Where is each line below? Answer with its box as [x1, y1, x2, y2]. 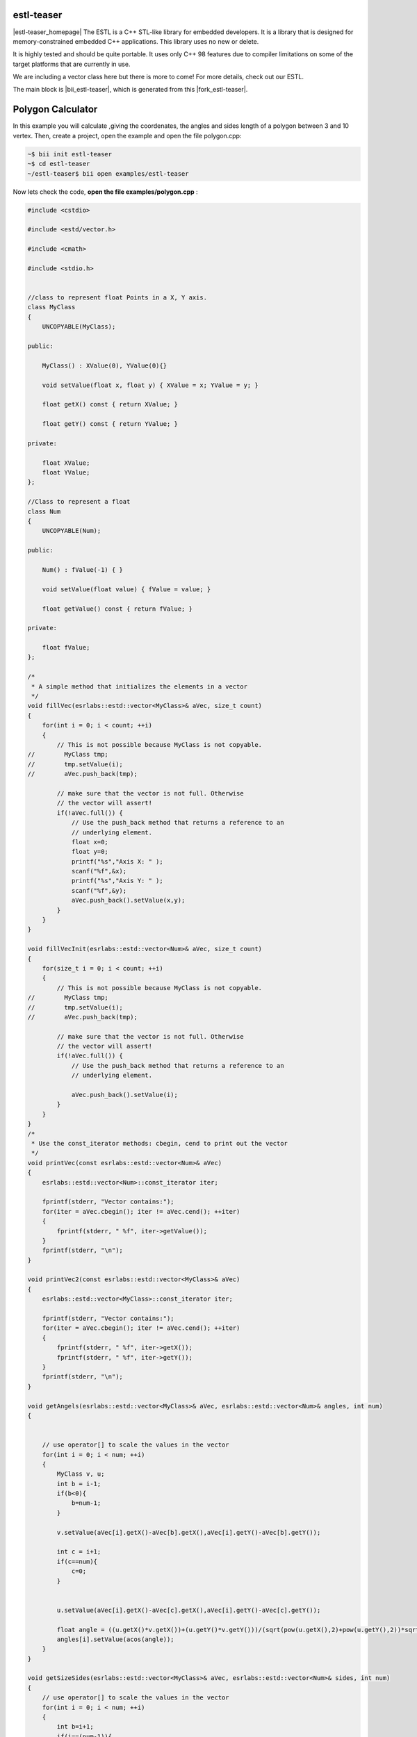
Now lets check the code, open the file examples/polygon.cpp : [13, 188, 198, 196]
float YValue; [42, 469, 90, 477]
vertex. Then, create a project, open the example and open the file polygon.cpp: [13, 131, 242, 140]
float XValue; [42, 459, 90, 467]
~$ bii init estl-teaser [27, 150, 113, 158]
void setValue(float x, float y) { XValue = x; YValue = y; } [42, 381, 259, 389]
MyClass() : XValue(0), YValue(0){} [42, 361, 167, 370]
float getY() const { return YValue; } [42, 420, 179, 428]
